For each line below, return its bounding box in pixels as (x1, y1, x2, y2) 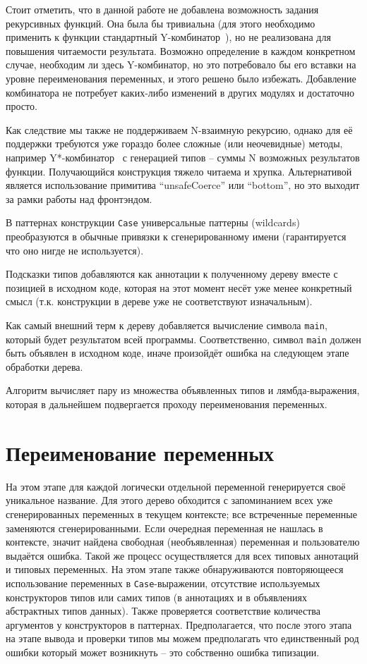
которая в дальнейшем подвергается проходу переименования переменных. (6, 397, 327, 412)
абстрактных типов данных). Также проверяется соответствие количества (6, 603, 320, 618)
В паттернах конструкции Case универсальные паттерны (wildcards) (6, 215, 300, 230)
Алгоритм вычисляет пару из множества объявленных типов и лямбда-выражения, (6, 383, 360, 398)
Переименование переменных (6, 438, 275, 467)
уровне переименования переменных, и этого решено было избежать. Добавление (6, 70, 356, 85)
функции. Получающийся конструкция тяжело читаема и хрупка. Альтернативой (6, 164, 352, 178)
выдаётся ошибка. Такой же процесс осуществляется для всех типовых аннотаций (6, 548, 359, 562)
